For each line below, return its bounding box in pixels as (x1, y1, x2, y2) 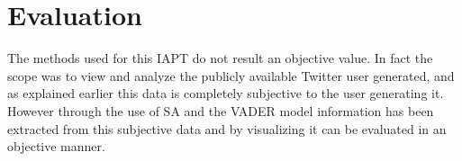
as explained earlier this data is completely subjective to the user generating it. (7, 84, 444, 103)
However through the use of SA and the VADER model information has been (7, 101, 434, 120)
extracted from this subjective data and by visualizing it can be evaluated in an (7, 119, 447, 138)
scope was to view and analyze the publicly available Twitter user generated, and (7, 66, 455, 85)
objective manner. (7, 137, 105, 156)
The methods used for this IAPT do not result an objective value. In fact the (7, 49, 433, 67)
